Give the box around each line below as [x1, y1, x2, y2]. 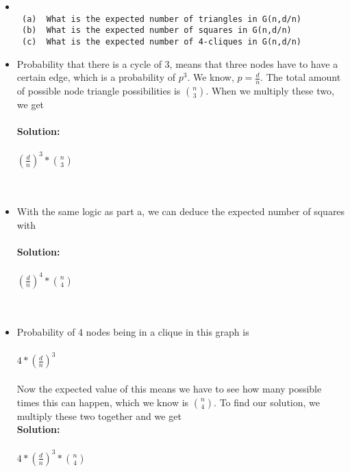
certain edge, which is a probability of [16, 70, 175, 84]
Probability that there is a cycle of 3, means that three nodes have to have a [16, 56, 338, 71]
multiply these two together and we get [16, 408, 182, 423]
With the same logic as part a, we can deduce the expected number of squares [16, 204, 345, 219]
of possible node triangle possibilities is [16, 84, 181, 98]
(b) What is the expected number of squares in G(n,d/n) [21, 25, 292, 36]
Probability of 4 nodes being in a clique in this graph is [16, 324, 249, 338]
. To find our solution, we [214, 395, 321, 409]
